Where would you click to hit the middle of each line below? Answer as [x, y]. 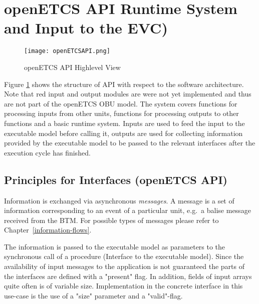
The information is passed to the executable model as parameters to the [115, 246]
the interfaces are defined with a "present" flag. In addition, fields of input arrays [128, 276]
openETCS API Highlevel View [72, 67]
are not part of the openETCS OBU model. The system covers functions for [121, 103]
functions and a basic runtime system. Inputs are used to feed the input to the [124, 123]
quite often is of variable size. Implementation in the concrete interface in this [123, 286]
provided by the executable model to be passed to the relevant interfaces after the [130, 143]
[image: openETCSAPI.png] [67, 51]
